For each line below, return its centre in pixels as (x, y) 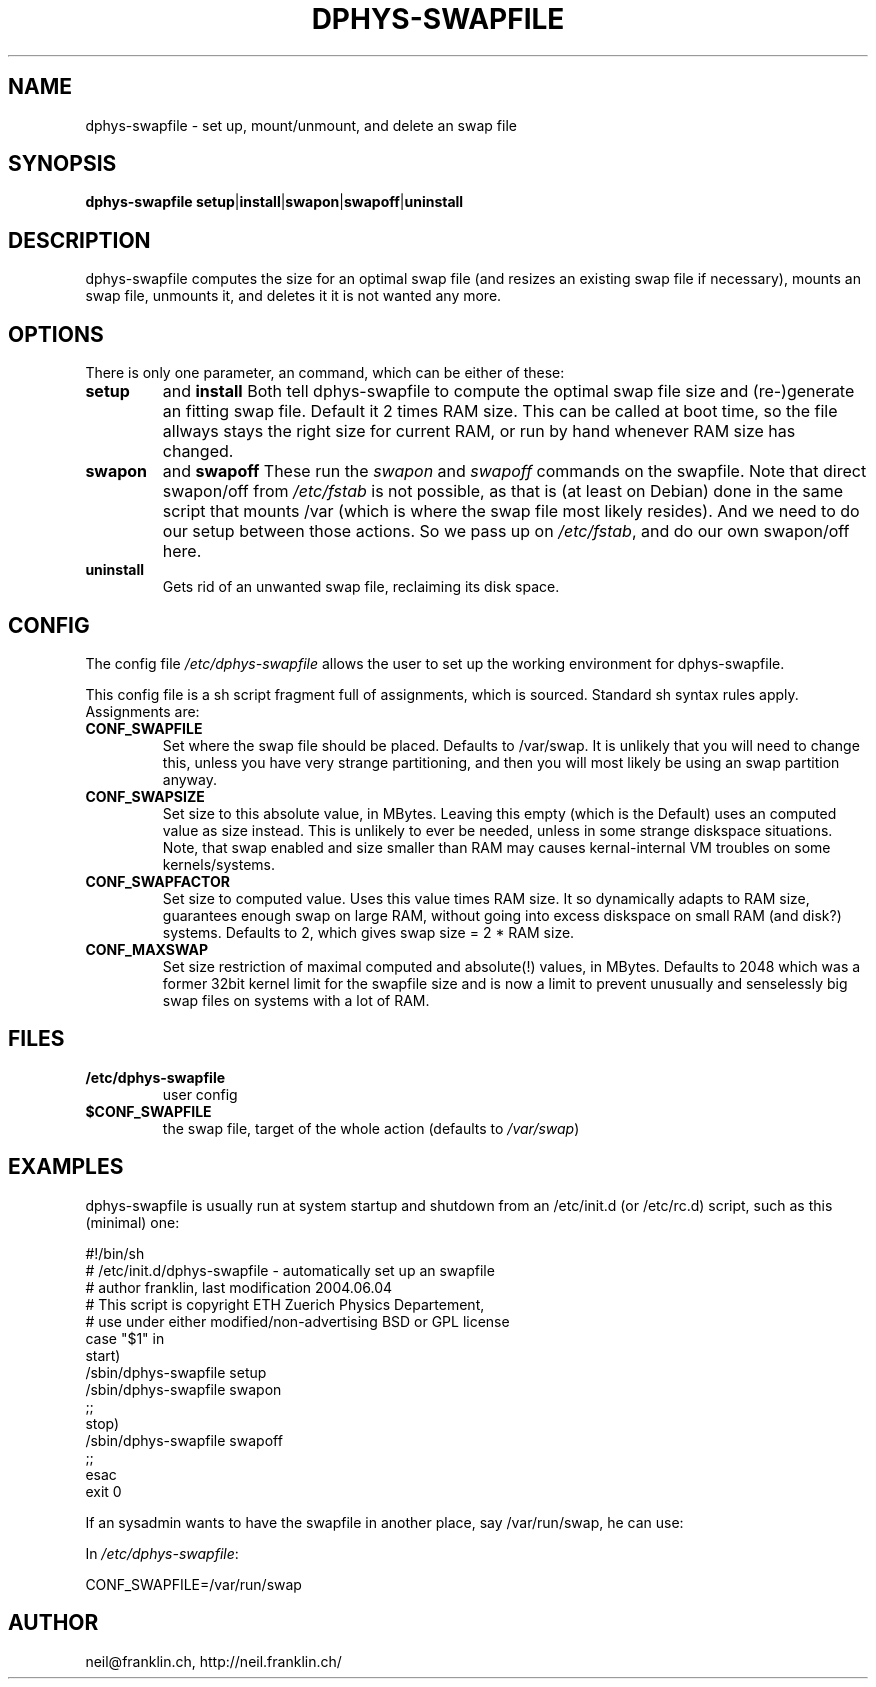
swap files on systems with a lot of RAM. (296, 1000)
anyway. (189, 779)
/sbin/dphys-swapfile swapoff (184, 1440)
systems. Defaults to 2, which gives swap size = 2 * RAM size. (368, 932)
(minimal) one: (132, 1222)
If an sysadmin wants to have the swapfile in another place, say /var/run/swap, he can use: (384, 1522)
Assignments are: (142, 711)
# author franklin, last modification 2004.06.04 (239, 1287)
